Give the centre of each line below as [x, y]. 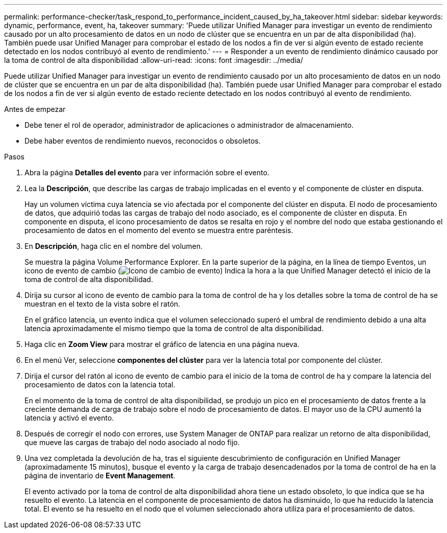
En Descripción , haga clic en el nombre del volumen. [114, 246]
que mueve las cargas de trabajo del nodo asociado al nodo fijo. [132, 442]
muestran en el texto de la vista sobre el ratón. [103, 304]
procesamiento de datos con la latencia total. [100, 385]
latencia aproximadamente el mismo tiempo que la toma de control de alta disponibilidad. [174, 328]
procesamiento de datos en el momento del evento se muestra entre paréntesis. [159, 230]
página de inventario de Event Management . [100, 476]
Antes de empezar [35, 109]
